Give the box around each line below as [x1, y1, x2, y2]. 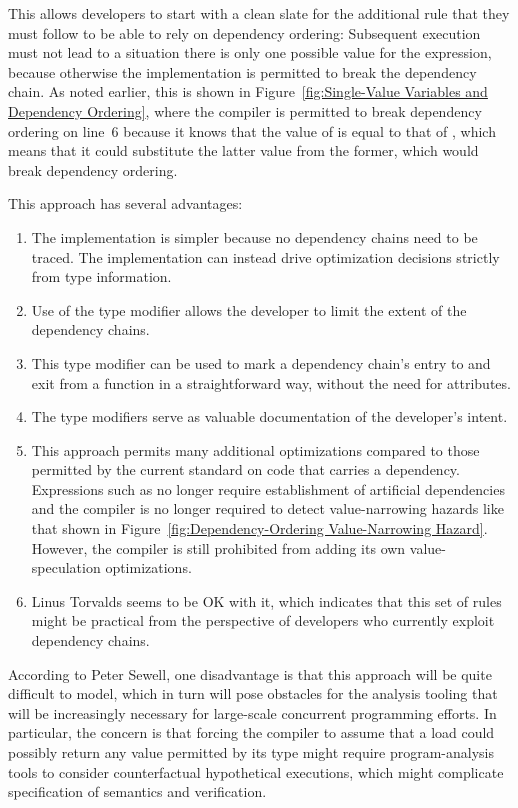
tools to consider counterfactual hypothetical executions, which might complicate [8, 761, 504, 782]
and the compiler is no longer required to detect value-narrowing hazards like [31, 498, 504, 519]
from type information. [31, 266, 172, 287]
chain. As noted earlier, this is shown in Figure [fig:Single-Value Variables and [8, 81, 488, 102]
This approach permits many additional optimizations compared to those [31, 439, 480, 460]
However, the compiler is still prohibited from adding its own [31, 537, 406, 558]
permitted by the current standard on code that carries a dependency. [31, 459, 460, 480]
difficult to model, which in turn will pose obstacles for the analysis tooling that [8, 683, 498, 704]
